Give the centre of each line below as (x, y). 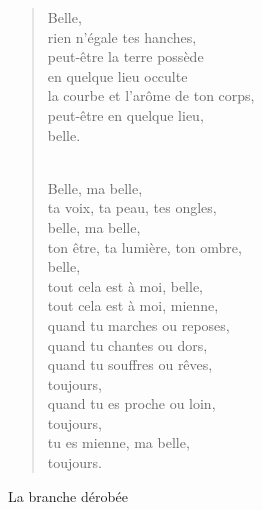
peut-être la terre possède (125, 56)
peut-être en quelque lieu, (125, 114)
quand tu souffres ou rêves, (130, 364)
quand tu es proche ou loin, (131, 403)
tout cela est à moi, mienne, (133, 305)
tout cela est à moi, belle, (125, 285)
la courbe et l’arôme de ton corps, (151, 95)
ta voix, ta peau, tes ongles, (132, 207)
